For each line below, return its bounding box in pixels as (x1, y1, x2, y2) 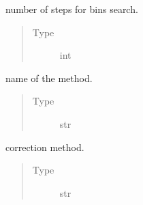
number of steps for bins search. (5, 2, 138, 16)
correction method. (5, 139, 84, 154)
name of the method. (5, 70, 93, 85)
